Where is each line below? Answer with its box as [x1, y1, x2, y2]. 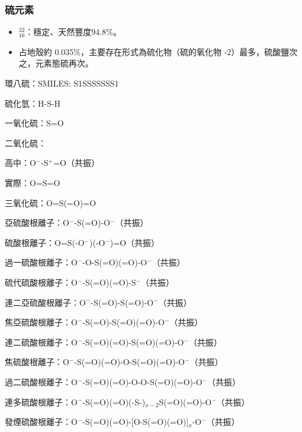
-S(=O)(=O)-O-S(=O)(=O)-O [74, 356, 185, 368]
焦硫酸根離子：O [5, 356, 69, 368]
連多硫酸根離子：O [5, 395, 78, 408]
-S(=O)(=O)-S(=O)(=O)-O [82, 335, 184, 348]
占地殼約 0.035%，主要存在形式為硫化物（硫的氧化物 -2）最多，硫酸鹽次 [18, 45, 298, 57]
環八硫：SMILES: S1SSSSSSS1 [5, 77, 119, 89]
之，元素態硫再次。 [18, 57, 94, 69]
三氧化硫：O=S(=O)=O [5, 196, 97, 209]
